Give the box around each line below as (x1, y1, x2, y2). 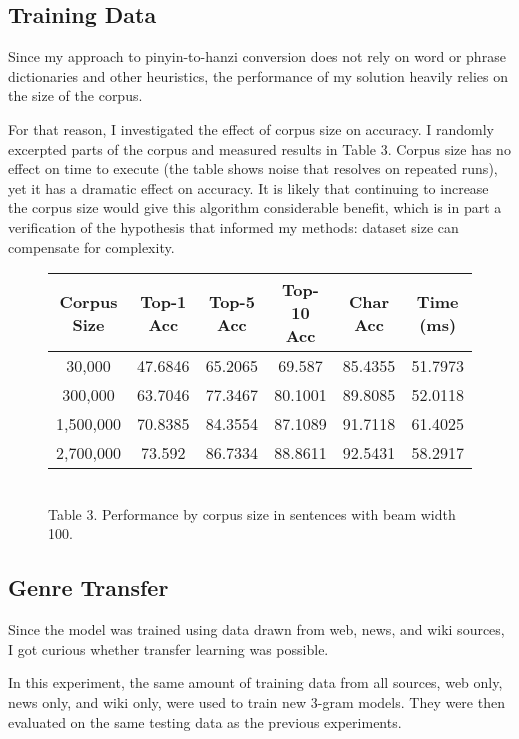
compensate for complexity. (8, 236, 175, 257)
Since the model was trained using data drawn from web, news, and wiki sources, (8, 619, 505, 640)
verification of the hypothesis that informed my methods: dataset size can (8, 216, 459, 237)
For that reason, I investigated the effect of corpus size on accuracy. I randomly (8, 118, 494, 139)
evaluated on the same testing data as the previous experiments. (8, 711, 402, 732)
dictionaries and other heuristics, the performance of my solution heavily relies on (8, 65, 508, 86)
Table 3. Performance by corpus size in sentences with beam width (48, 503, 456, 524)
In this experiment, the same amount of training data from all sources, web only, (8, 672, 503, 693)
